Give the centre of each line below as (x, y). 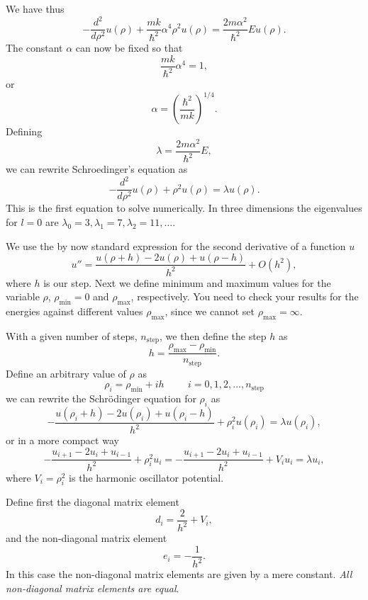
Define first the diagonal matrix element (93, 502)
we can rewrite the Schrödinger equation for (101, 398)
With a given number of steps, (72, 335)
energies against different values (74, 311)
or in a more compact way (62, 440)
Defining (24, 131)
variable (23, 296)
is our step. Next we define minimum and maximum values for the (187, 282)
